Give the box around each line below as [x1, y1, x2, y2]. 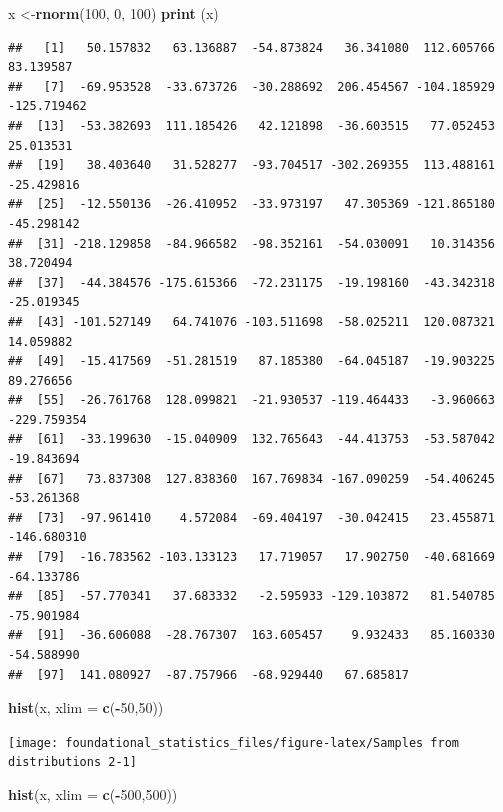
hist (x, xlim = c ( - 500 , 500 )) [8, 784, 178, 805]
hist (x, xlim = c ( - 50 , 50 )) [8, 697, 164, 718]
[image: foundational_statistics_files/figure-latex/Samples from [8, 735, 460, 750]
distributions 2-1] [8, 755, 137, 770]
